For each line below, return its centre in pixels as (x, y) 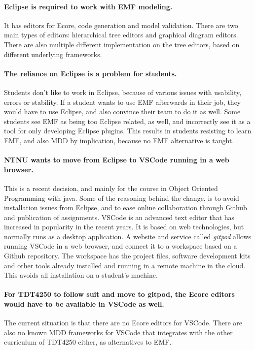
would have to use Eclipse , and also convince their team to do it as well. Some (122, 111)
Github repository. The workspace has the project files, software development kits (127, 256)
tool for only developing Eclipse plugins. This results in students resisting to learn (128, 131)
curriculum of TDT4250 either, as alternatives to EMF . (88, 342)
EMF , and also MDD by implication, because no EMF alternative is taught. (119, 140)
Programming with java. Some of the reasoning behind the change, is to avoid (122, 198)
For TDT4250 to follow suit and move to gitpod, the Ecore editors (119, 294)
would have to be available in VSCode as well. (84, 304)
